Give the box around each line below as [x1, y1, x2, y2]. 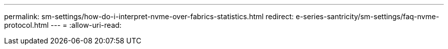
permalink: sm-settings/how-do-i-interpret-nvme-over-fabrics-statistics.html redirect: [4, 12, 294, 21]
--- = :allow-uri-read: [51, 21, 122, 29]
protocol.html [4, 21, 49, 29]
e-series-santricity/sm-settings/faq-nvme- [296, 12, 439, 21]
